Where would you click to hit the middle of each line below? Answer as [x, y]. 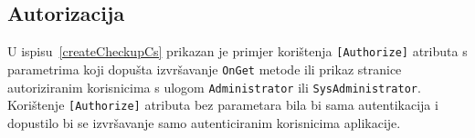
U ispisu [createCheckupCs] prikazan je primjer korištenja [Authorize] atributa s [237, 51]
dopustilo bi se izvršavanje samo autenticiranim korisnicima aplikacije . [204, 122]
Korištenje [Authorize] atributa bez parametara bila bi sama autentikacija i [223, 105]
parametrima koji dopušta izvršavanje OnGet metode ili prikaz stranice [205, 69]
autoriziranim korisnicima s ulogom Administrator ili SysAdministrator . [214, 87]
